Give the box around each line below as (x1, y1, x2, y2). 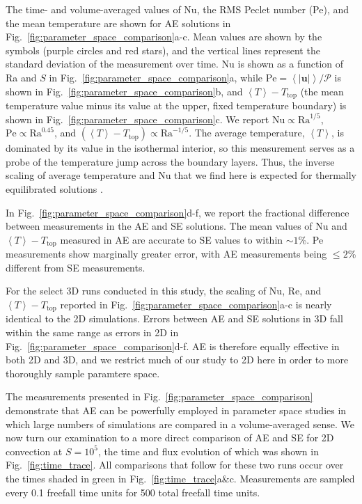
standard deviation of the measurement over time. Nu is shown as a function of (6, 56, 344, 71)
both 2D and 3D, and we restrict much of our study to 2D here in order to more (6, 352, 349, 367)
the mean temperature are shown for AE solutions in (6, 15, 231, 30)
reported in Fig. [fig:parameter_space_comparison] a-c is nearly (60, 297, 332, 311)
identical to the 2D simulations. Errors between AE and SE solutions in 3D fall (6, 311, 343, 326)
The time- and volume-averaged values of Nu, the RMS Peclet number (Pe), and (6, 2, 349, 16)
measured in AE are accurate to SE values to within (60, 232, 283, 246)
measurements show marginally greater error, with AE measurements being (6, 246, 327, 261)
